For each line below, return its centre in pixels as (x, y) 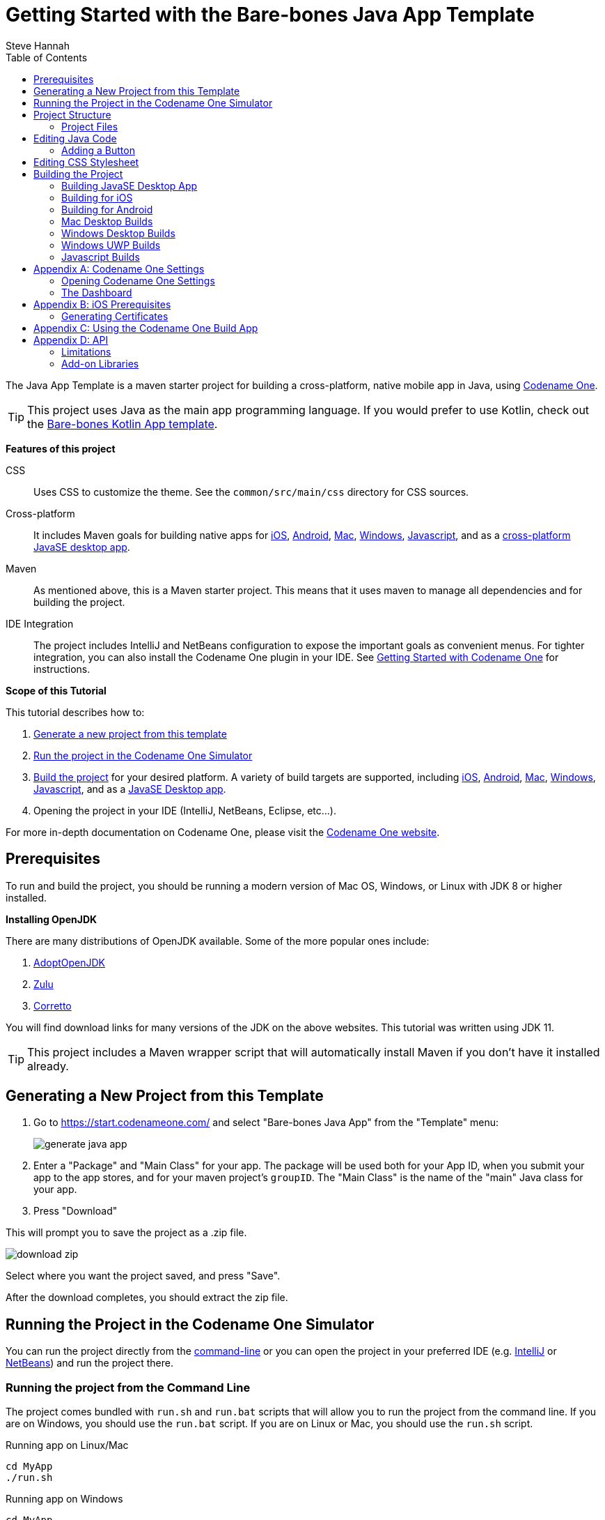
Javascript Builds (101, 257)
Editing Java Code (75, 138)
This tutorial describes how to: (75, 712)
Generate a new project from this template (130, 734)
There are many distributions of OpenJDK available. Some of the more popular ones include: (218, 941)
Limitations (86, 351)
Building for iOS (97, 197)
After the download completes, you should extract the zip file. (147, 1298)
